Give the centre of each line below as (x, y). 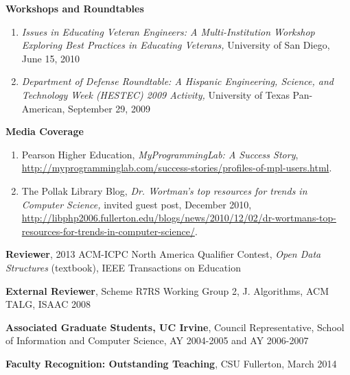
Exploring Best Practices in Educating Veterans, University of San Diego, (176, 45)
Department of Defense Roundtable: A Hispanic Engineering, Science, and (177, 81)
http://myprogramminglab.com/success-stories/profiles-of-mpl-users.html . (177, 168)
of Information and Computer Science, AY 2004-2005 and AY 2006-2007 (157, 340)
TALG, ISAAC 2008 (48, 304)
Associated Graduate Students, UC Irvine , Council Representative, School (175, 327)
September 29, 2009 (109, 108)
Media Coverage (45, 131)
